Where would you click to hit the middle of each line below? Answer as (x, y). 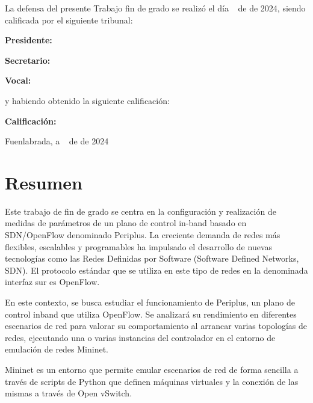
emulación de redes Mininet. (57, 349)
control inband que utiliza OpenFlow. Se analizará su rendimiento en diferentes (151, 314)
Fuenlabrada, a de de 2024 (57, 141)
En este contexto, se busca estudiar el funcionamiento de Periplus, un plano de (150, 302)
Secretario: (28, 60)
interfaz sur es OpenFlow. (52, 282)
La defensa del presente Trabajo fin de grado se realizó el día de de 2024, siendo (155, 8)
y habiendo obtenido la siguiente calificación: (87, 100)
